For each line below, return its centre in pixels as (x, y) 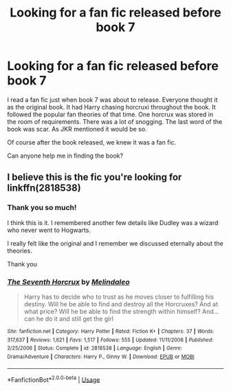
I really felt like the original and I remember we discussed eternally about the (115, 243)
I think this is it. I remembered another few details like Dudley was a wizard (113, 222)
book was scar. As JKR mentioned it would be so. (77, 129)
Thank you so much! (42, 208)
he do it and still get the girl (75, 319)
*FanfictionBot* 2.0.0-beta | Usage (54, 379)
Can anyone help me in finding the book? (65, 156)
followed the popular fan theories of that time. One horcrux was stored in (110, 114)
